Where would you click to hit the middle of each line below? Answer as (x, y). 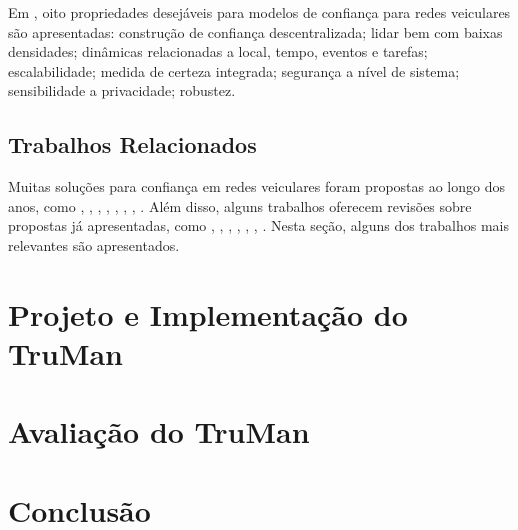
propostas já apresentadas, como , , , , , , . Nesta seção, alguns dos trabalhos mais (259, 225)
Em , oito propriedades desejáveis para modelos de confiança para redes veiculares (259, 12)
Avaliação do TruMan (159, 431)
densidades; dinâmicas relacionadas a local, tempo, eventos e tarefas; (218, 51)
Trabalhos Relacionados (132, 144)
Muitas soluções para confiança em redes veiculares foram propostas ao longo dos (256, 186)
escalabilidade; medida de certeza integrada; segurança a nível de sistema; (234, 70)
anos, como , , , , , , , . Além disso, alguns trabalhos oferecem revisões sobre (240, 205)
